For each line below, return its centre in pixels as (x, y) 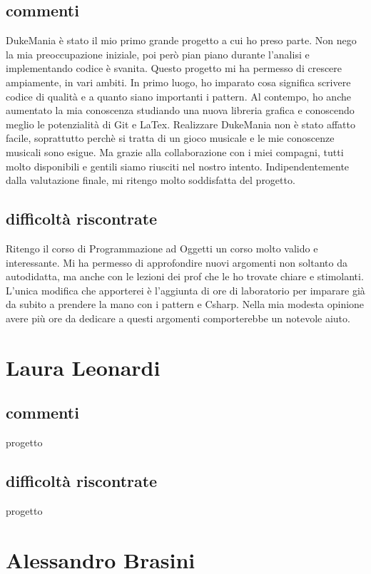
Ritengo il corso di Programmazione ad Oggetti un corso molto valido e (162, 248)
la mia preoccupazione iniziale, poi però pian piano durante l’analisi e (158, 54)
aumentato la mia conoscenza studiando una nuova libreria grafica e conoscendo (180, 110)
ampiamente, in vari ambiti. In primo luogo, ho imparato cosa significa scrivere (178, 82)
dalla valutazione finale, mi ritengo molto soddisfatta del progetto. (151, 180)
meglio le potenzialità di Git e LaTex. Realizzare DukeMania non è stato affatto (181, 124)
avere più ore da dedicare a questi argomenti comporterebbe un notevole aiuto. (178, 318)
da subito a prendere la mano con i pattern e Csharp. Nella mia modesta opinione (185, 304)
